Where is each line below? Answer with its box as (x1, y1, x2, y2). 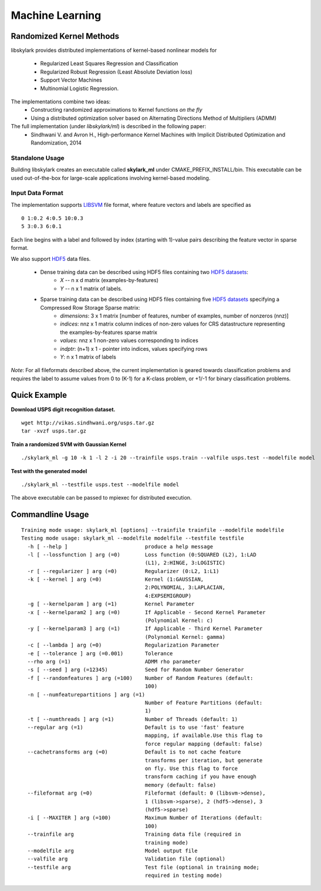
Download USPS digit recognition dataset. (11, 406, 116, 413)
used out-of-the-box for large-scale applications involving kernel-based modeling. (11, 174, 211, 182)
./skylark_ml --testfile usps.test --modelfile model (21, 481, 179, 488)
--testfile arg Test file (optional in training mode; (27, 864, 260, 870)
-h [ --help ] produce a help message (27, 543, 214, 550)
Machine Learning (11, 9, 102, 22)
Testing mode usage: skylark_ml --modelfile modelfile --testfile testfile (21, 535, 244, 542)
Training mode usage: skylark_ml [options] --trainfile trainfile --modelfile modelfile (21, 527, 285, 533)
